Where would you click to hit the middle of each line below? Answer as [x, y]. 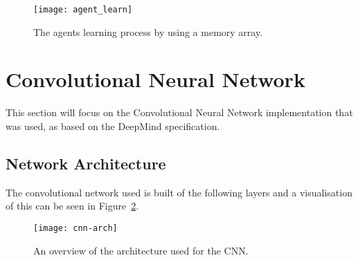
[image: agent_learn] [83, 10]
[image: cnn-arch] [75, 228]
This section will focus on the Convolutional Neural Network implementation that [179, 112]
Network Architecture [86, 163]
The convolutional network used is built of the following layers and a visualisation [179, 192]
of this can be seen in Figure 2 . [72, 206]
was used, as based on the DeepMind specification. [113, 126]
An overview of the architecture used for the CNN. [141, 250]
